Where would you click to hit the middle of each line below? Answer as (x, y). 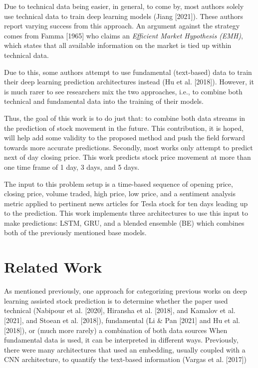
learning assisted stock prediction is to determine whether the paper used (116, 300)
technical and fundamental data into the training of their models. (104, 101)
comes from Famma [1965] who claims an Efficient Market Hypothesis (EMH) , (124, 35)
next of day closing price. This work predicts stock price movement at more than (128, 157)
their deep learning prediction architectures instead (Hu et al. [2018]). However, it (129, 82)
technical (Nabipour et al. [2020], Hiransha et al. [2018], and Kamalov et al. (120, 310)
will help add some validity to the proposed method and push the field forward (125, 138)
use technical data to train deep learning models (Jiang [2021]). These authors (124, 16)
